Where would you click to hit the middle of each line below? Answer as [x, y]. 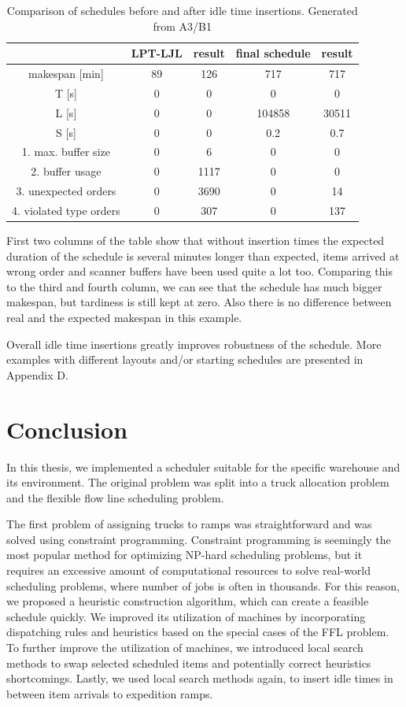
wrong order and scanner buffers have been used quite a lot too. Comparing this [199, 271]
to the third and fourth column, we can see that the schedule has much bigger [194, 286]
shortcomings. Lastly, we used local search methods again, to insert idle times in [200, 678]
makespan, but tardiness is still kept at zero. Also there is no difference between [199, 302]
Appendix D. [37, 374]
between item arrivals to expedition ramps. [110, 693]
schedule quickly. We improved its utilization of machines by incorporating [186, 616]
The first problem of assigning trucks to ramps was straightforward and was [189, 524]
